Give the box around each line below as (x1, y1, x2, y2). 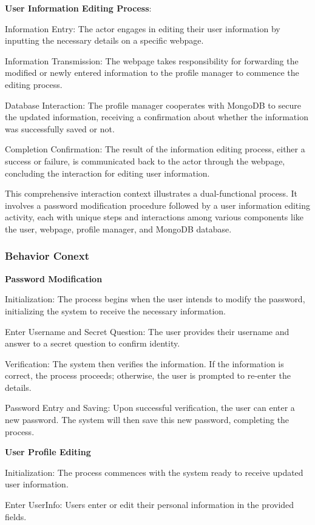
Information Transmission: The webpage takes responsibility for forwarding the (5, 54, 299, 67)
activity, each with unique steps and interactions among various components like (5, 211, 304, 223)
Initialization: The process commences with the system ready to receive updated (5, 466, 303, 478)
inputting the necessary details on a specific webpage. (5, 34, 204, 47)
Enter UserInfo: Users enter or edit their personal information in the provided (5, 498, 294, 511)
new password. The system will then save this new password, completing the (5, 413, 290, 426)
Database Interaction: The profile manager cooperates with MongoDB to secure (5, 98, 301, 111)
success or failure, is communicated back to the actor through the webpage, (5, 154, 285, 167)
